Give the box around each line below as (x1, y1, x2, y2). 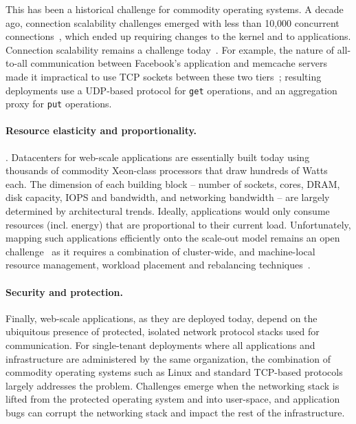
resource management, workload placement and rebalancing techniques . (5, 257, 311, 272)
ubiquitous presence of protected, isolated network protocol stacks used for (5, 324, 320, 339)
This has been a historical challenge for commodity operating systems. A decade (5, 2, 344, 16)
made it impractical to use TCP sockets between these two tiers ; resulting (5, 69, 322, 83)
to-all (5, 56, 27, 70)
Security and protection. (5, 284, 123, 299)
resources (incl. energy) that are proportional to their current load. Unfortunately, (5, 217, 351, 231)
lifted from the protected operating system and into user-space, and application (5, 392, 340, 406)
